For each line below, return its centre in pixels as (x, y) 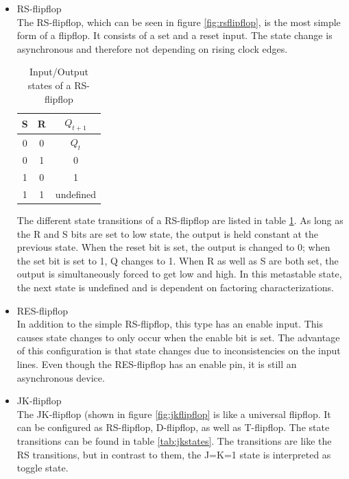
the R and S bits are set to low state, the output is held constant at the (168, 233)
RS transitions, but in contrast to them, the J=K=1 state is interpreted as (174, 454)
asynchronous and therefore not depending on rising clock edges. (152, 48)
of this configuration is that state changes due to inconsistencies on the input (179, 351)
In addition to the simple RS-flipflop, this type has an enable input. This (170, 324)
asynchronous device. (61, 377)
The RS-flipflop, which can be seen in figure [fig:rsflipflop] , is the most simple (179, 22)
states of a (49, 85)
